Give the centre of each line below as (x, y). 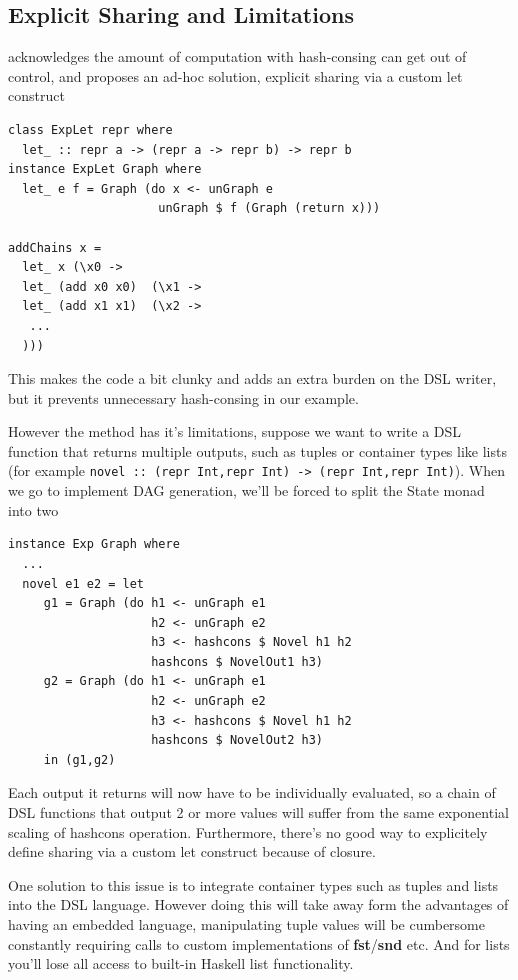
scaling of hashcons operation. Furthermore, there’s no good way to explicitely (248, 831)
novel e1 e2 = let (83, 583)
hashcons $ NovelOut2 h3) (237, 740)
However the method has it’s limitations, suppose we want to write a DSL (235, 431)
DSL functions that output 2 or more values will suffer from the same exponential (258, 812)
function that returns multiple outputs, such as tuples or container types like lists (257, 450)
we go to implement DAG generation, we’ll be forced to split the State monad (246, 490)
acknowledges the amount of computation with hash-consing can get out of (237, 56)
